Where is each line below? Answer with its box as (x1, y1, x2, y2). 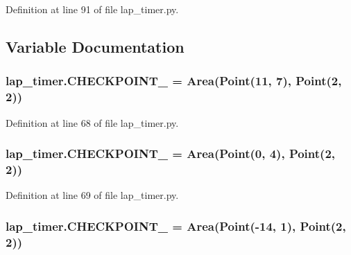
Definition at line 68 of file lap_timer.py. (6, 115, 179, 130)
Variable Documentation (6, 35, 185, 57)
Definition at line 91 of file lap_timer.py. (6, 2, 179, 16)
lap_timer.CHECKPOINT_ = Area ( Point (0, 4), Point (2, (6, 145, 336, 162)
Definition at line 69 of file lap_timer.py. (6, 188, 179, 202)
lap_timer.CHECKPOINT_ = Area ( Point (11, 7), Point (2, (6, 72, 342, 89)
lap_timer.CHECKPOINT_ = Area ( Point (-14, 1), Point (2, (6, 217, 346, 234)
